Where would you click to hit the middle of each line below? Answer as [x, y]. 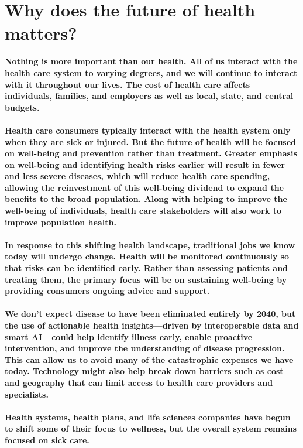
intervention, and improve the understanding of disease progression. [145, 348]
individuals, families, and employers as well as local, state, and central [149, 96]
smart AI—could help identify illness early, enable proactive [129, 336]
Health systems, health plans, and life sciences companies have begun [148, 417]
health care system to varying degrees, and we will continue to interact [151, 72]
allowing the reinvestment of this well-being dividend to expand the [144, 187]
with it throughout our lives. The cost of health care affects [128, 84]
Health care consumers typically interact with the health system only [148, 130]
